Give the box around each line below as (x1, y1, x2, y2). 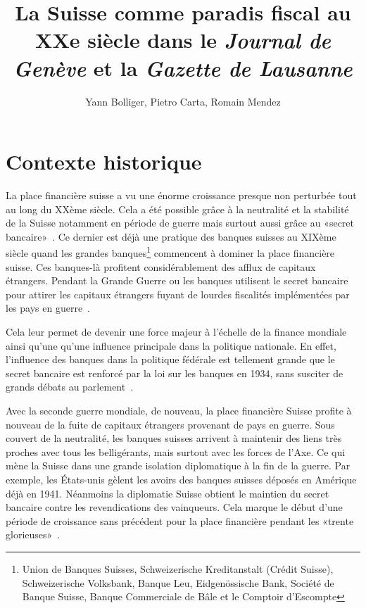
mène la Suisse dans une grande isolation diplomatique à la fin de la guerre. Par (6, 458, 351, 473)
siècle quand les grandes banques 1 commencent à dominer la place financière (6, 243, 335, 260)
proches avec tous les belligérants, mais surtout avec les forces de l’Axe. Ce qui (6, 444, 346, 459)
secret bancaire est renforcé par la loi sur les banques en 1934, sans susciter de (6, 365, 343, 380)
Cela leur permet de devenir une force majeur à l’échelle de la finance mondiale (6, 324, 347, 339)
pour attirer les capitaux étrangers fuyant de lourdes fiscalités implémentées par (6, 286, 350, 301)
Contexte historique (6, 147, 202, 176)
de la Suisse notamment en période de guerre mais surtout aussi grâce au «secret (6, 215, 354, 230)
